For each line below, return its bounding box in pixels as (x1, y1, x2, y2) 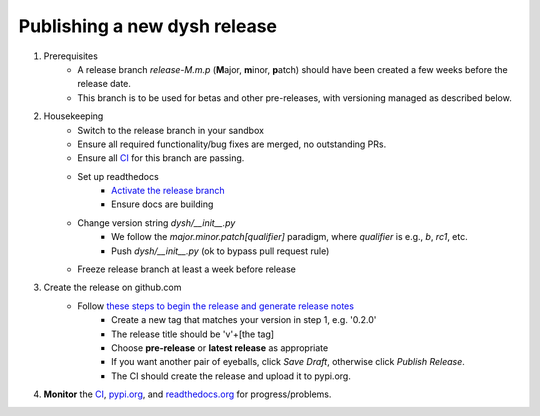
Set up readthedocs (77, 170, 159, 182)
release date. (77, 78, 132, 90)
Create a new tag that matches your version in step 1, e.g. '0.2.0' (111, 314, 377, 326)
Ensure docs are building (111, 198, 214, 210)
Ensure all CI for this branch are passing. (77, 152, 245, 164)
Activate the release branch (111, 185, 225, 197)
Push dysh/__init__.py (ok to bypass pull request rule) (111, 245, 330, 257)
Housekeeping (43, 110, 104, 122)
